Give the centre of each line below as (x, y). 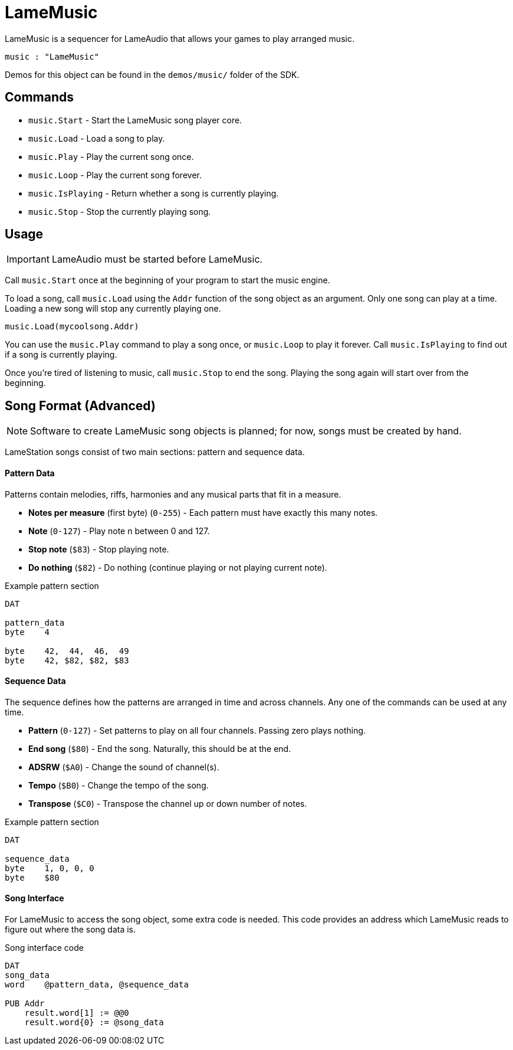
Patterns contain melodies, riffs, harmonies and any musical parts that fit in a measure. (173, 494)
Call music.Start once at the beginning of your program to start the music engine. (167, 280)
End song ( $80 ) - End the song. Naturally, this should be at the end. (160, 748)
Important (28, 259)
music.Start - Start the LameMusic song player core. (135, 120)
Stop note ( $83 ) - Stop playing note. (99, 549)
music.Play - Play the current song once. (111, 156)
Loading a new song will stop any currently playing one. (113, 309)
